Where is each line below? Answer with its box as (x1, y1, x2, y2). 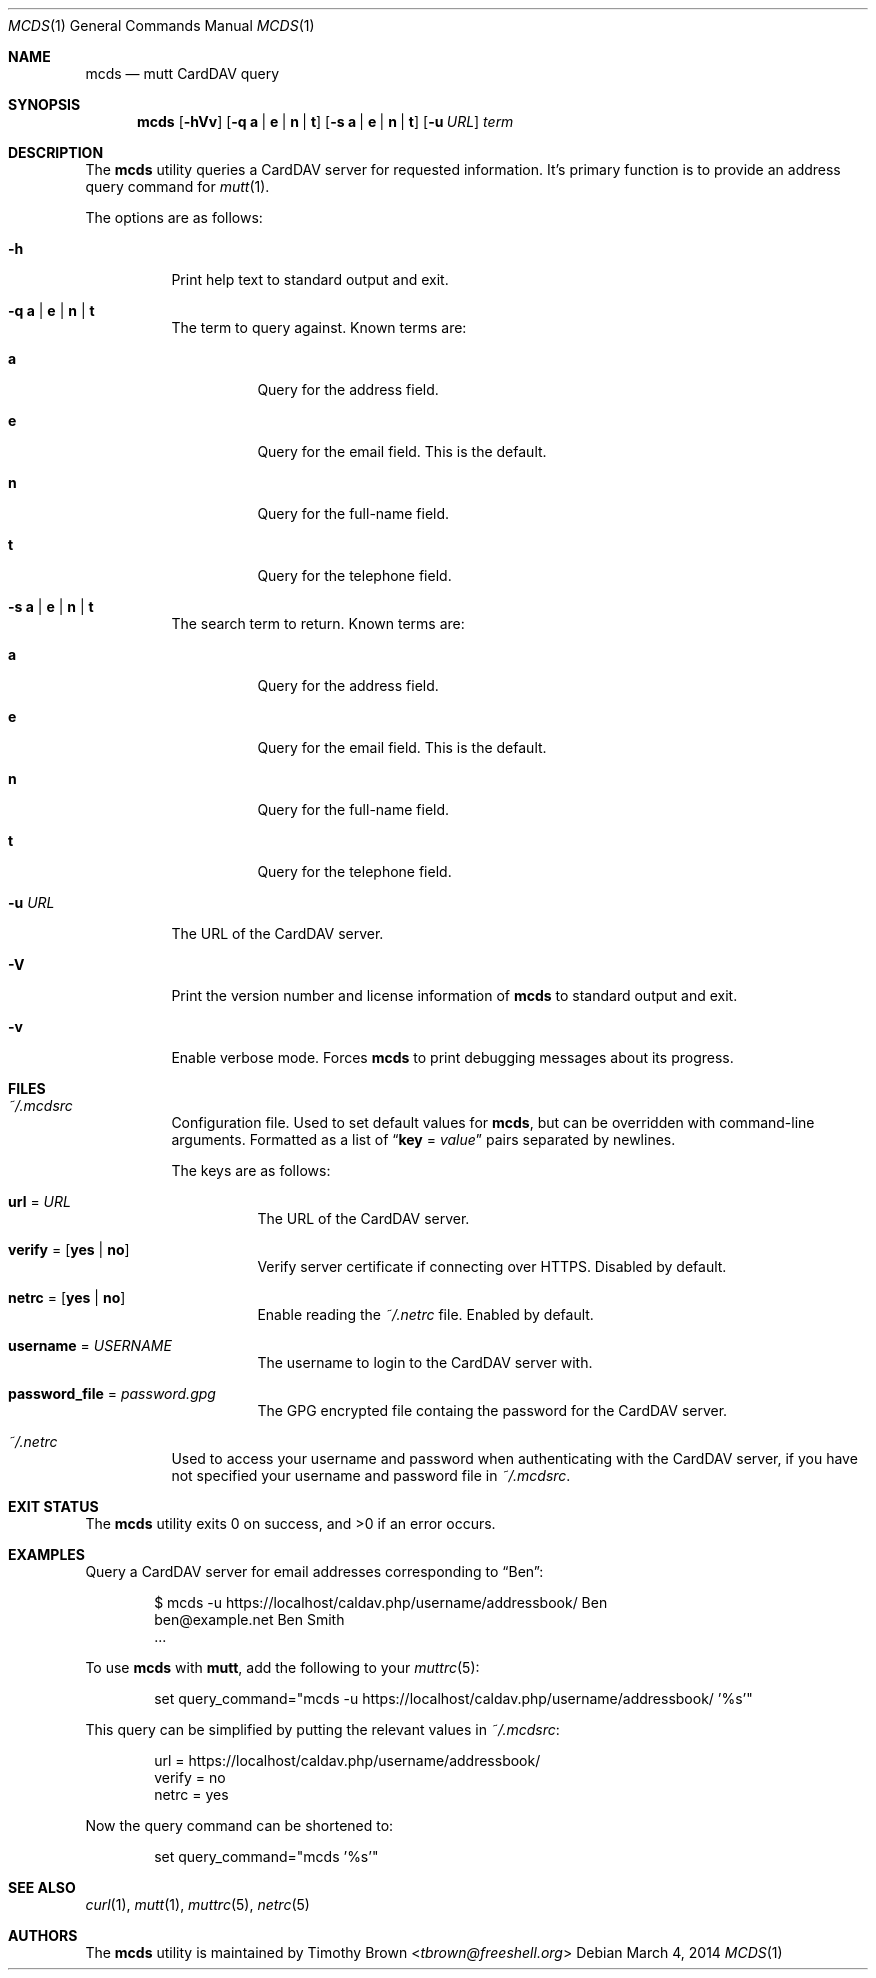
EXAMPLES (8, 1546, 85, 1563)
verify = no (154, 1769, 226, 1786)
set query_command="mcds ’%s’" (154, 1848, 379, 1865)
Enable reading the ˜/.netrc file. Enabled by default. (257, 1306, 594, 1323)
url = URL (8, 1193, 71, 1210)
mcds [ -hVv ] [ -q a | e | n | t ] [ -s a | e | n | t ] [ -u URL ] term (137, 113, 514, 130)
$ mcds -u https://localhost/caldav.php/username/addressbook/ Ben (154, 1594, 608, 1611)
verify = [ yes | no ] (8, 1241, 130, 1258)
